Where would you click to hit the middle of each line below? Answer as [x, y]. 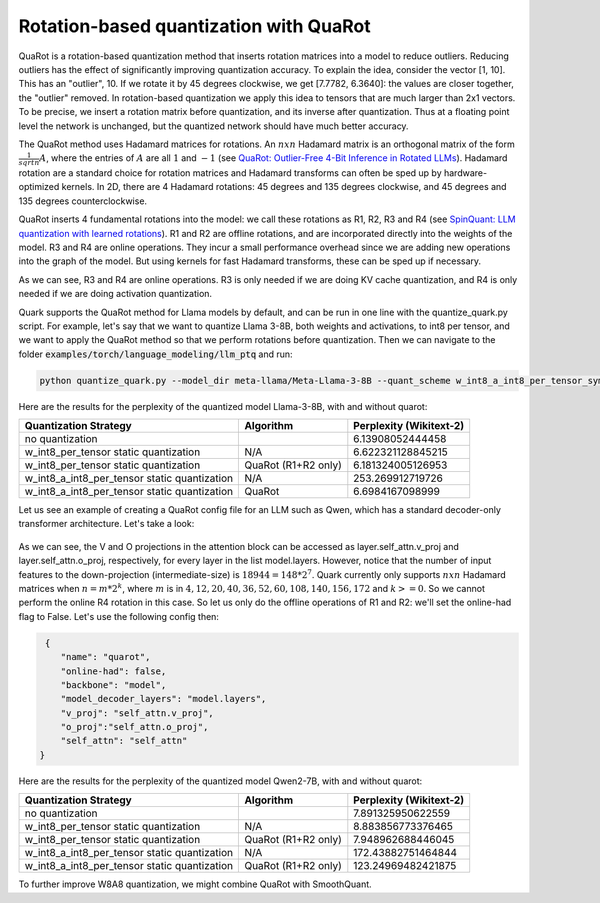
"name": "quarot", [105, 657]
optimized [39, 187]
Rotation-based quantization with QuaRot [194, 26]
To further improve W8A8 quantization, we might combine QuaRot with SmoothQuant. [195, 884]
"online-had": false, [113, 671]
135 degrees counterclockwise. [83, 201]
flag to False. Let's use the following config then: [119, 616]
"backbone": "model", [113, 684]
